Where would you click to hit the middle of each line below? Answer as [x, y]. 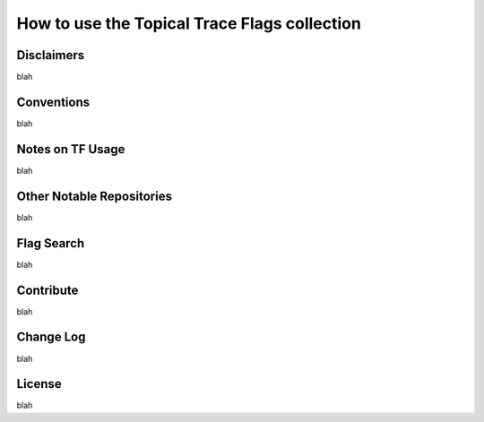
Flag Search [51, 243]
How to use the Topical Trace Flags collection [189, 23]
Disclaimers [51, 55]
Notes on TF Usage [71, 149]
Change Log [51, 337]
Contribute [48, 290]
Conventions [53, 102]
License [39, 384]
